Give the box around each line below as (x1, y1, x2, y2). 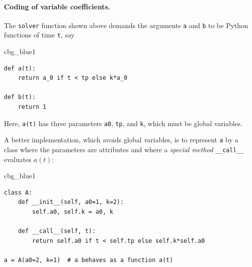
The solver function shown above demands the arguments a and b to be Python (4, 20, 249, 30)
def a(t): (4, 65, 36, 72)
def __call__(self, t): (18, 228, 96, 235)
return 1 (18, 103, 46, 111)
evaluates (4, 154, 31, 164)
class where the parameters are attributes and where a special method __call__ (4, 144, 244, 154)
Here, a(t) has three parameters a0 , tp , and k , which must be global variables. (4, 118, 243, 128)
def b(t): (4, 94, 36, 101)
